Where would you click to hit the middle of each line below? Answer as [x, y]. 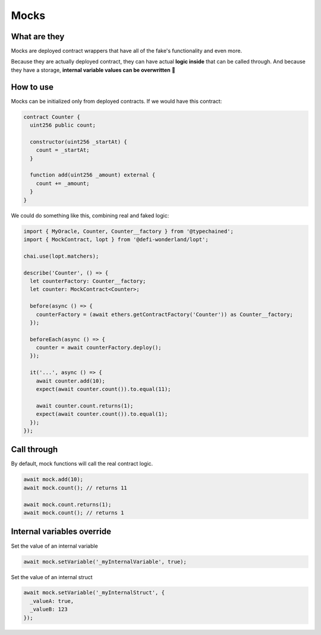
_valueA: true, [52, 601]
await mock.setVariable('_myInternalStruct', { [94, 593]
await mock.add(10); [53, 479]
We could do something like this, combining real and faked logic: [90, 215]
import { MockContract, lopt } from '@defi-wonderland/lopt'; [116, 240]
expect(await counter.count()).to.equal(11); [103, 389]
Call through [34, 449]
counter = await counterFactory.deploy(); [99, 348]
